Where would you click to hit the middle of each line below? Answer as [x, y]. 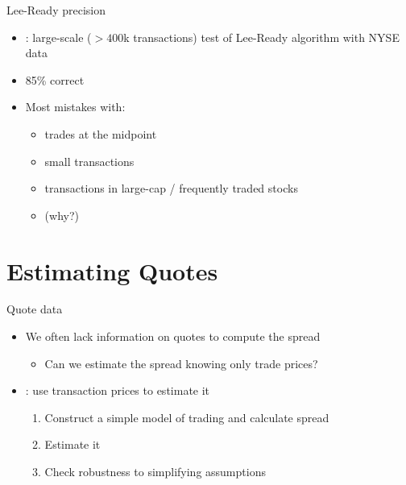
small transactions [89, 161]
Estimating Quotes [112, 270]
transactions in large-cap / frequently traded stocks [171, 188]
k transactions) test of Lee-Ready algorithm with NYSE [261, 37]
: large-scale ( [58, 37]
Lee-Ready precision [56, 10]
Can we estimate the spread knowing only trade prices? [181, 363]
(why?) [62, 215]
